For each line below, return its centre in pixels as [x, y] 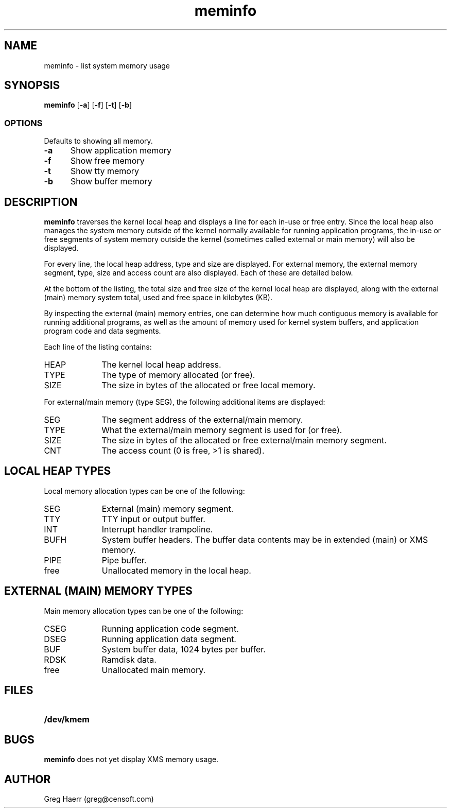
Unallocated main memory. [154, 670]
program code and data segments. [102, 331]
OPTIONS [23, 123]
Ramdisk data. [129, 659]
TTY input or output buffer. [153, 519]
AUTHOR [28, 779]
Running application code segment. [170, 628]
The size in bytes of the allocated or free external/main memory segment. [244, 440]
